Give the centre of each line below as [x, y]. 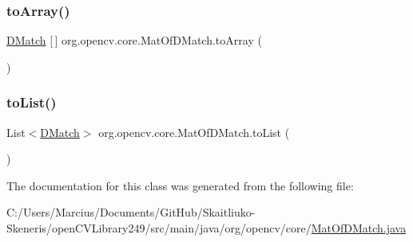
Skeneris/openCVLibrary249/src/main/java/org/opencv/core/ [159, 228]
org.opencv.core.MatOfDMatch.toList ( [194, 132]
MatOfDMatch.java [359, 228]
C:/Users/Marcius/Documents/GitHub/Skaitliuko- [131, 212]
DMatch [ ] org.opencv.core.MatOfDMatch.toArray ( [134, 40]
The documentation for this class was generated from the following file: [180, 185]
